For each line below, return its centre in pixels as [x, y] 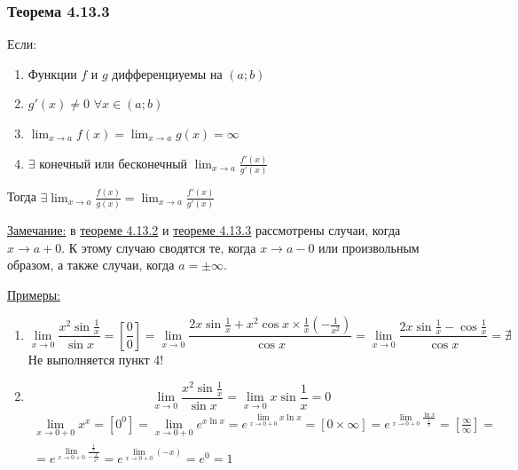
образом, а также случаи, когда [91, 265]
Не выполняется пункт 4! [96, 359]
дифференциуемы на [167, 73]
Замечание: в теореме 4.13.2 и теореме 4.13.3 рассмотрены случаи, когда [204, 230]
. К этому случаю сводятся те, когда [159, 247]
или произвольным [369, 247]
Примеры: [34, 294]
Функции [52, 73]
